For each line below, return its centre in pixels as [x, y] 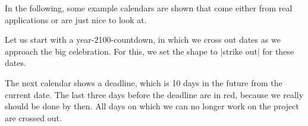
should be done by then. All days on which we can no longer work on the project [152, 106]
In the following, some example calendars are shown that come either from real [149, 8]
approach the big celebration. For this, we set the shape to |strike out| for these [150, 51]
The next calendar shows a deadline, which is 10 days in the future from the [144, 82]
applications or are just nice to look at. [76, 19]
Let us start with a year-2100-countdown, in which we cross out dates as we [143, 40]
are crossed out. [33, 117]
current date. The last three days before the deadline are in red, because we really [154, 94]
